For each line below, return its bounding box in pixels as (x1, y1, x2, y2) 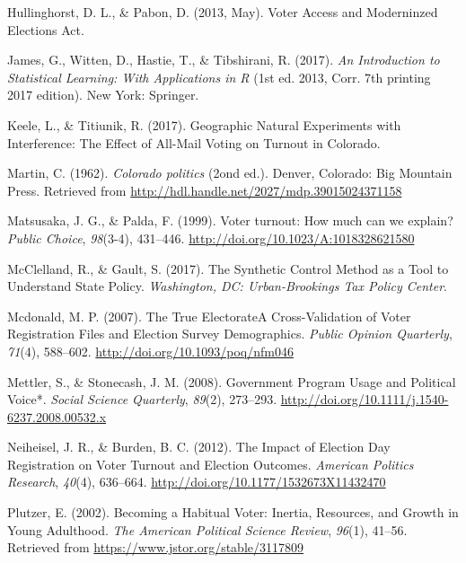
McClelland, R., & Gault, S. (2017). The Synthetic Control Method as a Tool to (7, 259, 449, 277)
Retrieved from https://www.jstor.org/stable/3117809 (7, 538, 303, 557)
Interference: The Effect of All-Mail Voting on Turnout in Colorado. (7, 133, 381, 152)
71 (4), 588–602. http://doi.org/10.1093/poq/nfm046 (7, 341, 294, 360)
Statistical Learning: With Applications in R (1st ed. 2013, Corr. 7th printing (7, 67, 431, 86)
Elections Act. (7, 20, 84, 39)
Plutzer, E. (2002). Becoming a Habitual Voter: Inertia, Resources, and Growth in (7, 503, 459, 522)
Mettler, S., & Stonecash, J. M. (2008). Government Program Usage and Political (7, 372, 456, 391)
